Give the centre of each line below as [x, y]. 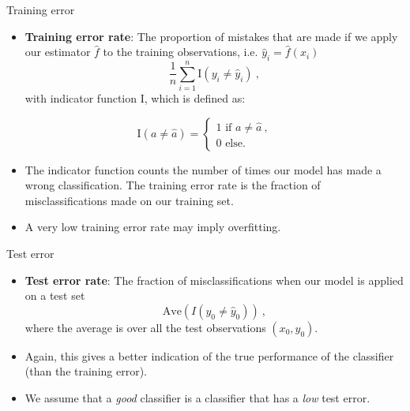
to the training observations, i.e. [181, 52]
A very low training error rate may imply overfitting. [153, 227]
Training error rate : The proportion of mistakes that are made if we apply [211, 36]
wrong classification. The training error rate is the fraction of [173, 185]
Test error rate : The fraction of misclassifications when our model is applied [214, 280]
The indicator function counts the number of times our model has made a [203, 169]
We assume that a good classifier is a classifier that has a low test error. [197, 398]
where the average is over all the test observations [145, 327]
